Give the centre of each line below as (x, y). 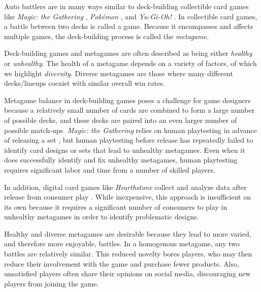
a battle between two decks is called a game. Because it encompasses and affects (129, 26)
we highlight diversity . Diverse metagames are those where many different (119, 73)
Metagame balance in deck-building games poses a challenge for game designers (127, 100)
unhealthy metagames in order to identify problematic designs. (102, 217)
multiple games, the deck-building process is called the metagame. (107, 36)
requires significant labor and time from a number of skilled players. (110, 169)
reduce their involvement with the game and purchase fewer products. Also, (122, 263)
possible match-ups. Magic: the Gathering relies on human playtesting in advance (130, 130)
